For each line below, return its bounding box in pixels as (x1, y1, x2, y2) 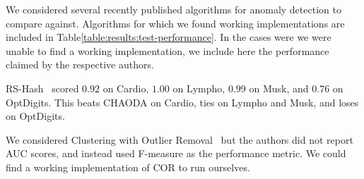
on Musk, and (249, 80, 309, 95)
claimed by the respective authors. (6, 57, 154, 72)
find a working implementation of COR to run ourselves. (6, 159, 250, 174)
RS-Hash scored (6, 80, 79, 95)
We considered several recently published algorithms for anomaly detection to (6, 2, 341, 16)
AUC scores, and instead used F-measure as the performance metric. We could (6, 146, 346, 161)
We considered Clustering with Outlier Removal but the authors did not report (6, 132, 353, 147)
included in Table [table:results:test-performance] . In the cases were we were (6, 30, 331, 44)
